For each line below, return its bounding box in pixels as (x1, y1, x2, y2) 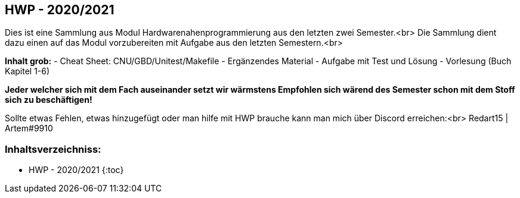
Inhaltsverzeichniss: (5, 143, 101, 155)
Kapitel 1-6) (5, 66, 50, 77)
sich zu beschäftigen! (5, 95, 92, 105)
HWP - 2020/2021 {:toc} (29, 165, 124, 175)
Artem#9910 (5, 123, 53, 134)
